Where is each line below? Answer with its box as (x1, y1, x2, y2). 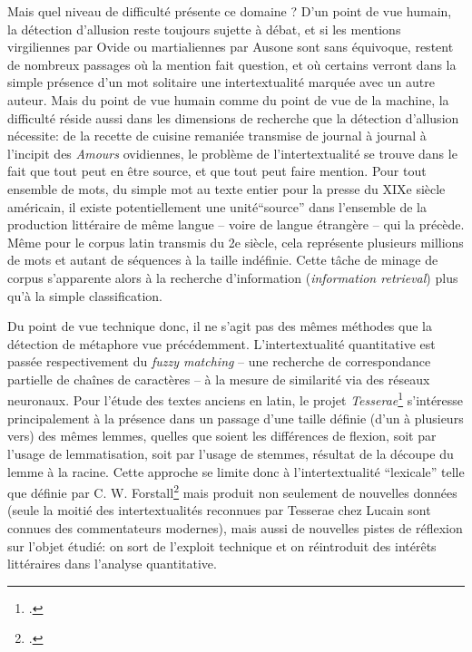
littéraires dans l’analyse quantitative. (7, 554, 217, 573)
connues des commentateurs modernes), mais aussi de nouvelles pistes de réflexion (7, 518, 463, 537)
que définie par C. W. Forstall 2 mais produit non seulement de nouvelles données (7, 481, 457, 501)
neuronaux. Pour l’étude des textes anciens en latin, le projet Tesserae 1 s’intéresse (7, 388, 464, 410)
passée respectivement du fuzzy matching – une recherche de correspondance (7, 352, 431, 371)
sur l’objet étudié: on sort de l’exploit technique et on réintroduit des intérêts (7, 536, 437, 555)
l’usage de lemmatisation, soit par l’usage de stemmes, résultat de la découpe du (7, 443, 454, 462)
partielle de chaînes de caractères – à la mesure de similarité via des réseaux (7, 369, 430, 388)
